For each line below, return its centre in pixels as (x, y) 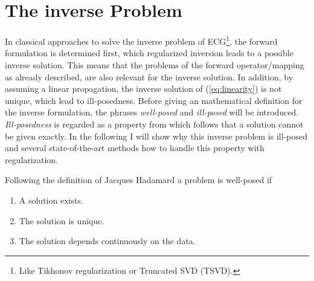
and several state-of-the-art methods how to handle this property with (135, 148)
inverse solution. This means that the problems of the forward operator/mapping (155, 64)
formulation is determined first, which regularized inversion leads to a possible (149, 53)
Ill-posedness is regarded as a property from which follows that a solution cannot (154, 124)
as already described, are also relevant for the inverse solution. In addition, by (149, 76)
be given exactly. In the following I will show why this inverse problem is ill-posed (156, 136)
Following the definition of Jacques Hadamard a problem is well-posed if (139, 180)
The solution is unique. (62, 220)
